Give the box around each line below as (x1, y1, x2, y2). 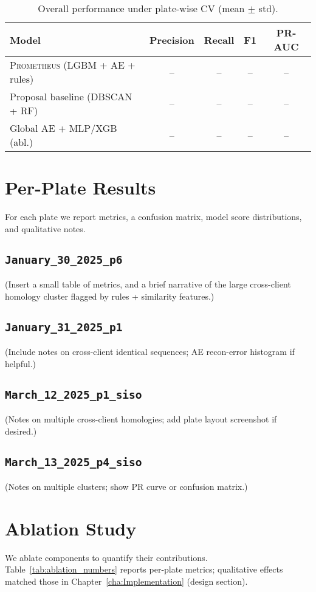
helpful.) (5, 357, 36, 370)
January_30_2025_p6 (5, 253, 123, 266)
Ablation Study (5, 515, 137, 540)
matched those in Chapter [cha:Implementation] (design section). (5, 574, 248, 587)
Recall (204, 32, 235, 47)
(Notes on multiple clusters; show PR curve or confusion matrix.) (5, 480, 248, 492)
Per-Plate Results (5, 175, 156, 200)
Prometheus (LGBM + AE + (10, 58, 136, 72)
